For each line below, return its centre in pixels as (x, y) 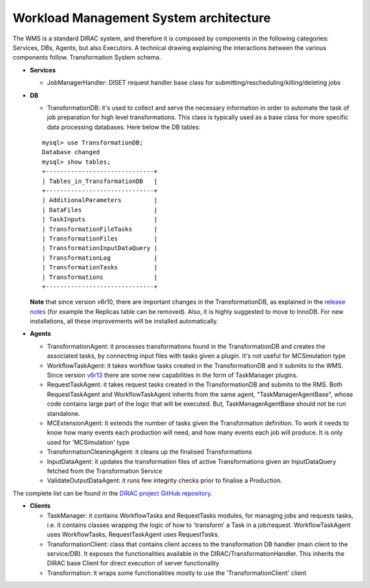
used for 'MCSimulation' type (88, 442)
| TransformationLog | (100, 258)
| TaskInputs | (100, 220)
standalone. (63, 413)
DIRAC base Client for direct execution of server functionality (133, 563)
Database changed (71, 152)
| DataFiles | (100, 210)
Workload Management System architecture (141, 18)
